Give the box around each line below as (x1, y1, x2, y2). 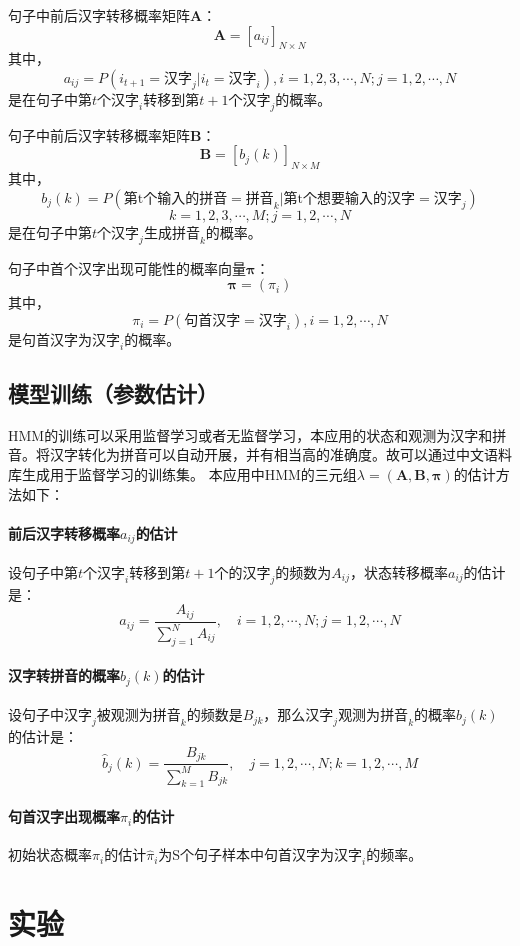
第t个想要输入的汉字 (283, 191, 416, 206)
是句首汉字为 (8, 328, 92, 349)
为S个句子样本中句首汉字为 (158, 844, 335, 865)
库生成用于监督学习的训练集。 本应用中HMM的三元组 (8, 463, 357, 484)
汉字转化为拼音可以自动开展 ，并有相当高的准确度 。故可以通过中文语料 (49, 444, 512, 465)
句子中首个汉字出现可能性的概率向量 (8, 257, 246, 278)
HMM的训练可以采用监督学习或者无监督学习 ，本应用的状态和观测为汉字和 (8, 424, 493, 445)
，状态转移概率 (349, 561, 448, 582)
